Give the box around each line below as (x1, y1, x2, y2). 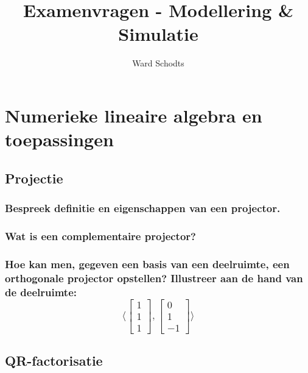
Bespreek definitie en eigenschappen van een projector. (5, 200, 281, 215)
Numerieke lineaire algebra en (5, 102, 262, 127)
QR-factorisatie (5, 351, 103, 370)
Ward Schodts (132, 57, 184, 69)
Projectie (5, 168, 63, 187)
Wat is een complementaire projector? (5, 228, 196, 243)
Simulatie (118, 21, 198, 46)
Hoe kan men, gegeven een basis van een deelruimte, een (5, 256, 290, 271)
